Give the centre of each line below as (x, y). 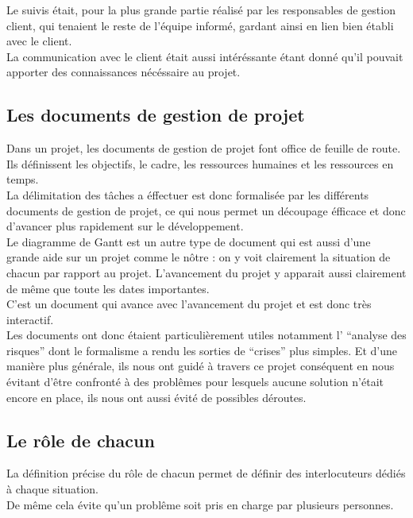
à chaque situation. (52, 489)
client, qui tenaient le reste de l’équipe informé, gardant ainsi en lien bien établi (200, 25)
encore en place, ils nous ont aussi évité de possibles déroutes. (156, 397)
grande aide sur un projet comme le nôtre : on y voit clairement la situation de (199, 257)
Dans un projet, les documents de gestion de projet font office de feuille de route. (204, 148)
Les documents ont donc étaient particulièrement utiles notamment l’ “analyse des (206, 335)
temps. (23, 179)
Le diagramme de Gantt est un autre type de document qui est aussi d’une (189, 241)
